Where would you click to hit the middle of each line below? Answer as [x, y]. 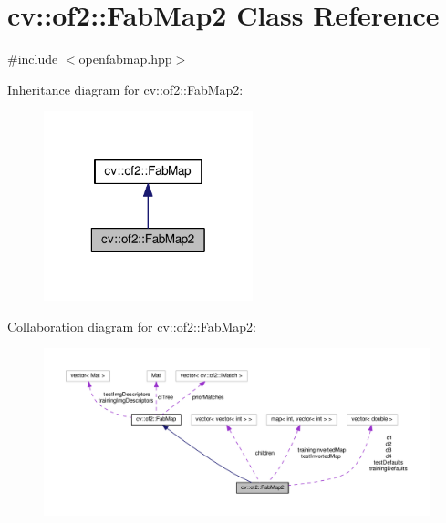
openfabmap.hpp [125, 59]
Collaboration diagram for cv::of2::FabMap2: [132, 326]
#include [33, 59]
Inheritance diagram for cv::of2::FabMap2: [125, 89]
